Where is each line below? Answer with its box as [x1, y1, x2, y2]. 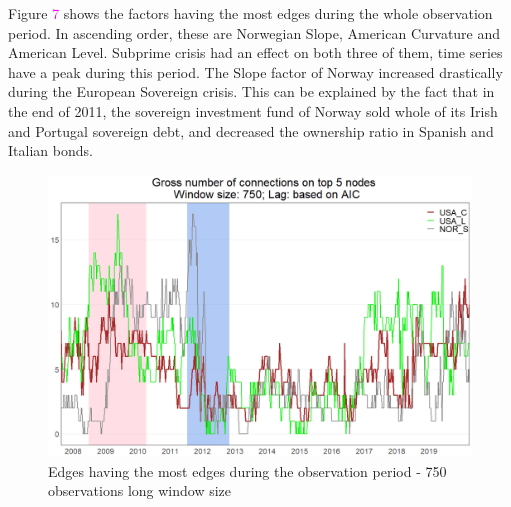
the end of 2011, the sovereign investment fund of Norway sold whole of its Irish [8, 100, 498, 121]
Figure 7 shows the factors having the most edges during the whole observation [8, 3, 493, 23]
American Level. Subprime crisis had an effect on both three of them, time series [8, 42, 503, 63]
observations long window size [48, 480, 232, 501]
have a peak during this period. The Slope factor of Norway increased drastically [8, 61, 503, 82]
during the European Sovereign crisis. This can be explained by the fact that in [8, 81, 495, 102]
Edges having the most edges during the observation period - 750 [48, 460, 447, 481]
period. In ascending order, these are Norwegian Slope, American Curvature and [8, 22, 501, 43]
